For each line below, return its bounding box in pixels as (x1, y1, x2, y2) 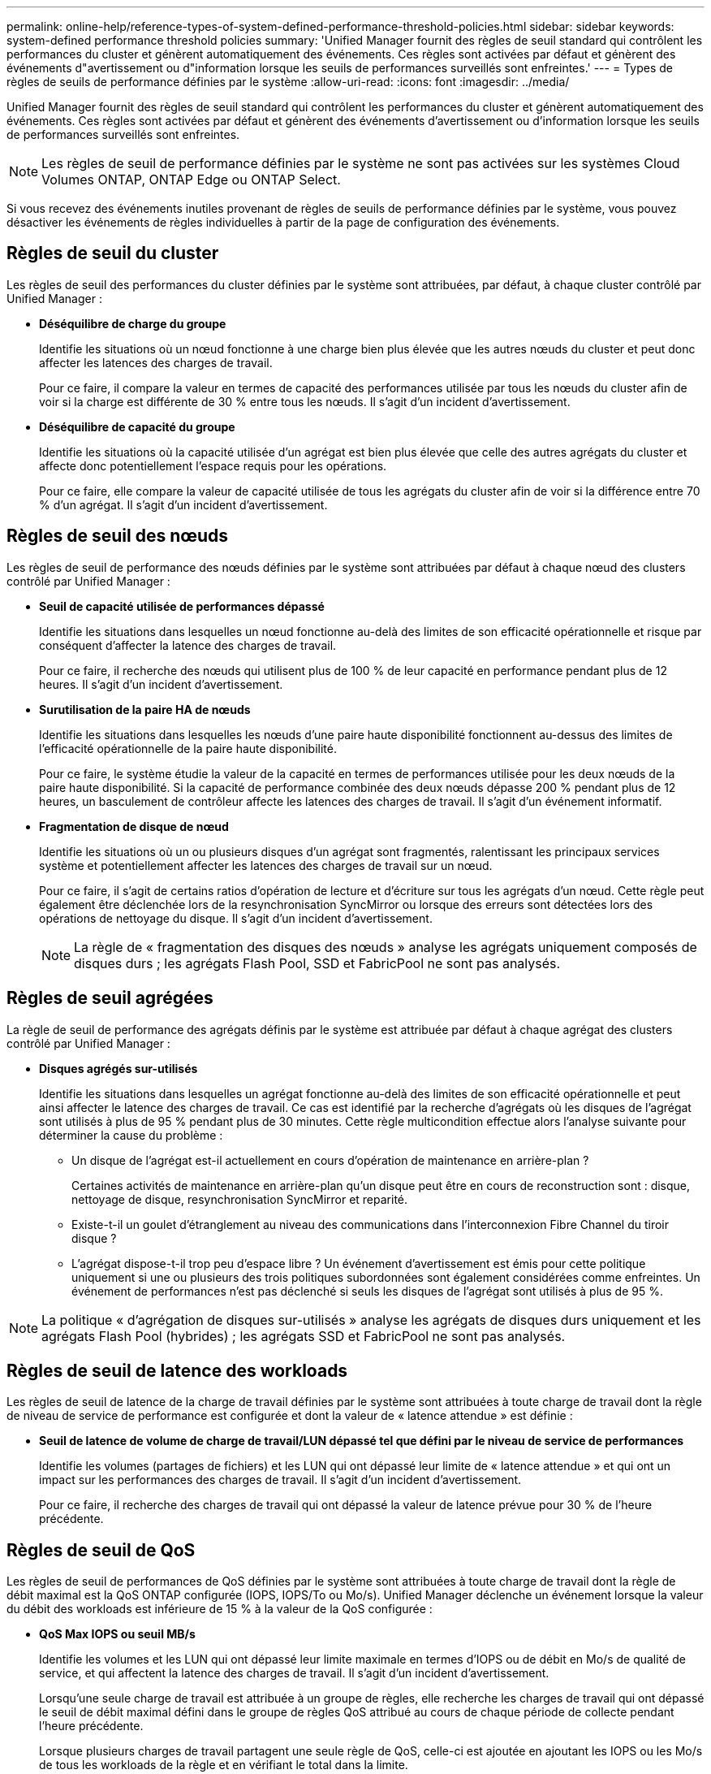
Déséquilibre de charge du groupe (39, 316, 226, 331)
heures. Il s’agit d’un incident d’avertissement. (39, 677, 283, 691)
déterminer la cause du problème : (39, 1127, 223, 1142)
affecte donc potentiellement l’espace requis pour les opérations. (39, 458, 387, 473)
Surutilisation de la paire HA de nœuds (39, 702, 251, 716)
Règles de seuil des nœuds (6, 526, 229, 547)
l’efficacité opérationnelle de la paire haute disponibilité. (39, 741, 337, 755)
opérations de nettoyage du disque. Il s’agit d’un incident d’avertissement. (39, 911, 433, 925)
